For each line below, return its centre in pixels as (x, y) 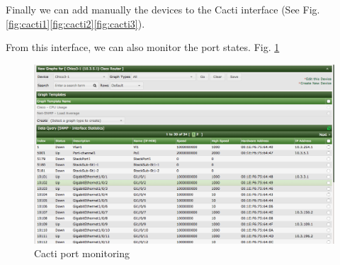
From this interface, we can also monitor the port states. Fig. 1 (143, 47)
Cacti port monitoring (82, 253)
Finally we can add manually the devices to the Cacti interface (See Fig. (163, 9)
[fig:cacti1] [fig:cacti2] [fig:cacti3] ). (75, 23)
